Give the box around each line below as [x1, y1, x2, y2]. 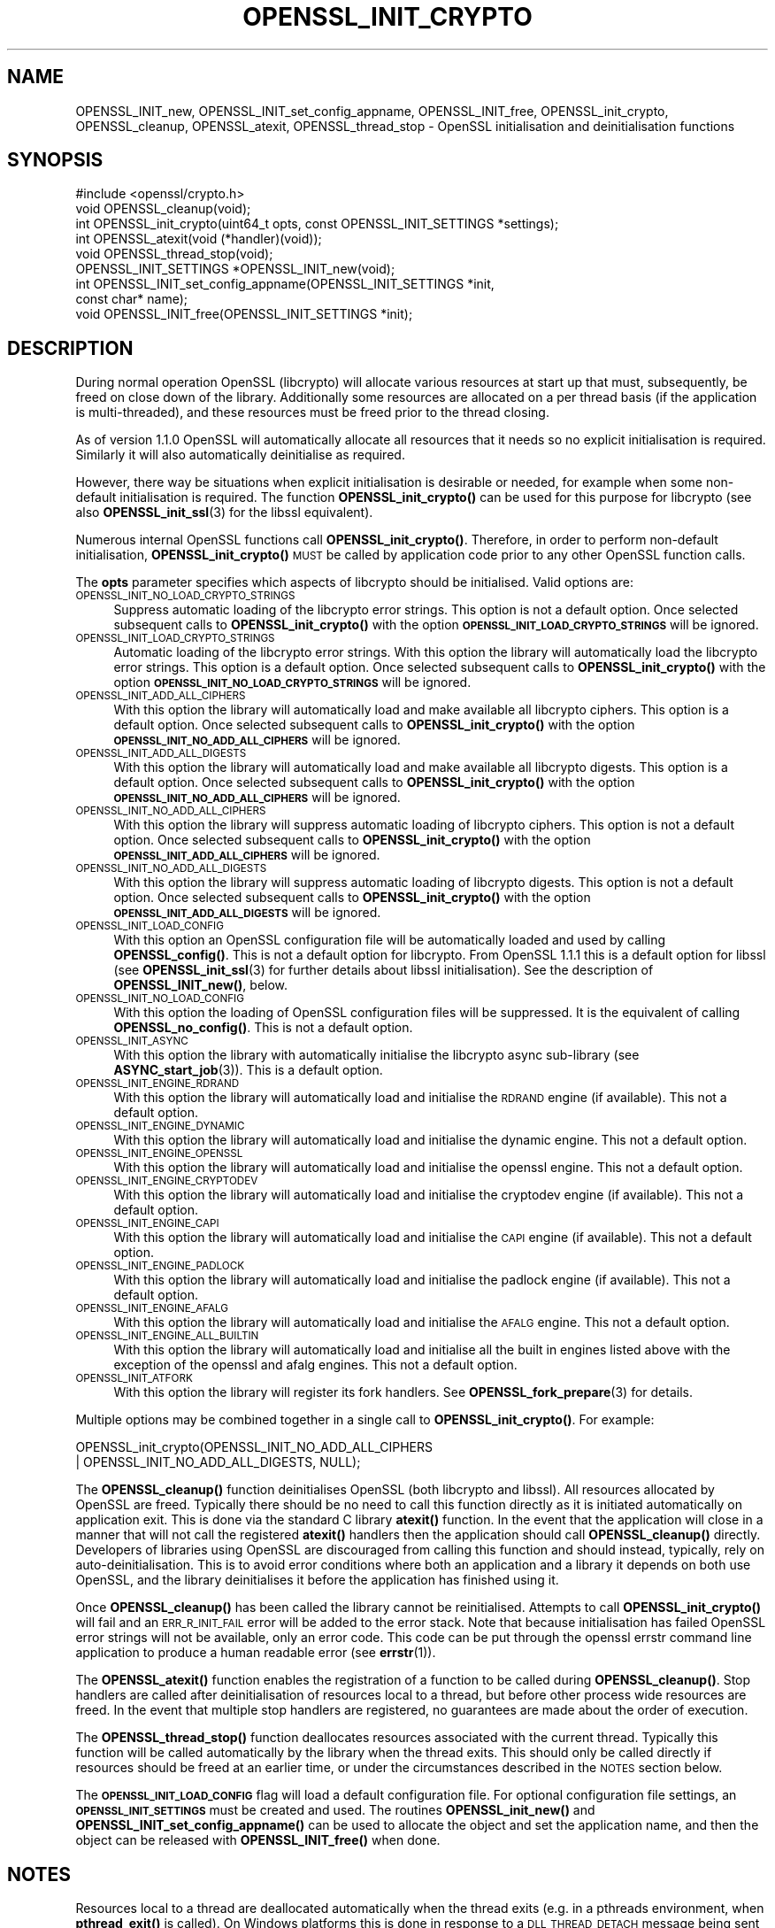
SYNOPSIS [7, 149, 104, 172]
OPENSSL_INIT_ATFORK [75, 1372, 193, 1385]
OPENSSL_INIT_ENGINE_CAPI [75, 1217, 219, 1230]
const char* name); [75, 291, 188, 307]
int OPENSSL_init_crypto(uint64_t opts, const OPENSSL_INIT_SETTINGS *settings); [75, 216, 559, 232]
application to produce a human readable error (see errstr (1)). [75, 1645, 436, 1661]
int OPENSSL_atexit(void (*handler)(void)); [75, 231, 322, 247]
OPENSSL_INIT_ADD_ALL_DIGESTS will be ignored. [113, 905, 381, 921]
